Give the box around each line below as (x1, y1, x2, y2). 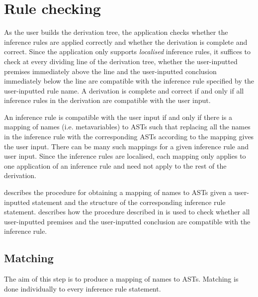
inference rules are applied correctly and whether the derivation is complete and (4, 36, 248, 47)
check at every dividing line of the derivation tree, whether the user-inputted (4, 56, 238, 66)
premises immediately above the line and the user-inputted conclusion (4, 66, 217, 76)
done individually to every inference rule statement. (4, 283, 161, 294)
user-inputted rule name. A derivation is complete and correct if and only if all (4, 85, 244, 96)
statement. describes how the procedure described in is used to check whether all (4, 206, 250, 217)
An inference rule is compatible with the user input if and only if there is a (4, 111, 232, 122)
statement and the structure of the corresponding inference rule (32, 197, 226, 207)
